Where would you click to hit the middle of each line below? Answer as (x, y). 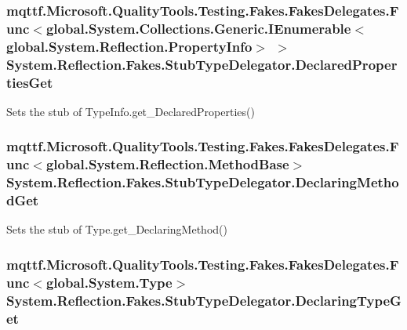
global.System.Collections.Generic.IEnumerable (198, 28)
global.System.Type (109, 282)
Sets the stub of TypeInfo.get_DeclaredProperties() (131, 111)
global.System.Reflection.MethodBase (167, 164)
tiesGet (30, 82)
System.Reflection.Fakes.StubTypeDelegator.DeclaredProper (202, 64)
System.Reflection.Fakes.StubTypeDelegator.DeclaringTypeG (204, 300)
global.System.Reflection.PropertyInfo (129, 46)
